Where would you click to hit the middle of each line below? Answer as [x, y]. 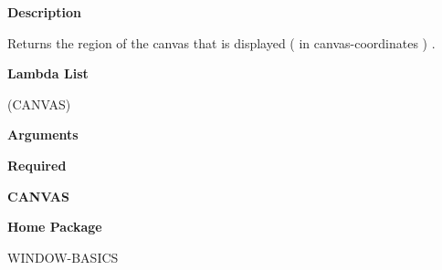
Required [37, 165]
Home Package [55, 227]
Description [45, 12]
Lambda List [48, 73]
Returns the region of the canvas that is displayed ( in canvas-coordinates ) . [221, 42]
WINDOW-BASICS [63, 257]
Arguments [43, 135]
